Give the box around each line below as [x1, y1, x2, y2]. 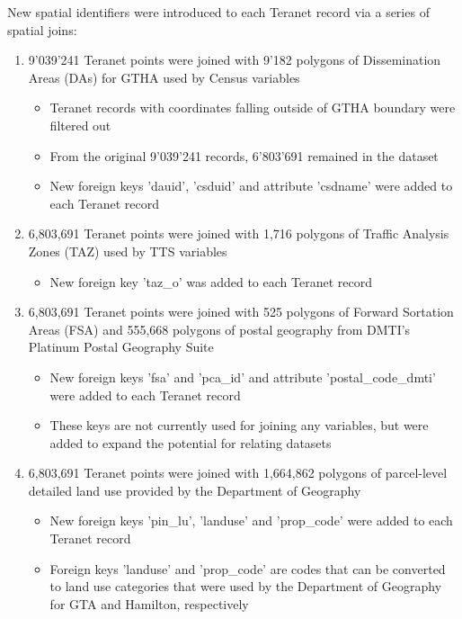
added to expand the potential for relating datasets [49, 433, 332, 452]
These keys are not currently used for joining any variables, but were [49, 416, 429, 435]
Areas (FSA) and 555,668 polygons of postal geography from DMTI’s [28, 319, 411, 338]
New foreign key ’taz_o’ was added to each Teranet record [49, 272, 372, 291]
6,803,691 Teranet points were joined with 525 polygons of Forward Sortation [28, 302, 454, 321]
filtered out [49, 115, 111, 134]
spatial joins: [7, 20, 77, 39]
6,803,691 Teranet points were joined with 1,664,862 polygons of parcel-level [28, 463, 448, 482]
